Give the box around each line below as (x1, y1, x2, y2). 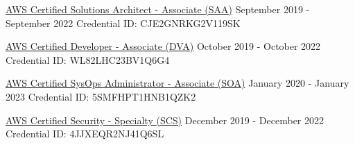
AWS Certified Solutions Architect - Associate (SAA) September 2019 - (6, 2, 310, 16)
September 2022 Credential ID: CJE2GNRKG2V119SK (6, 15, 241, 30)
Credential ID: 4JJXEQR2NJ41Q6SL (6, 126, 164, 141)
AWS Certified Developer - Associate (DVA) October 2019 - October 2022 (6, 39, 321, 53)
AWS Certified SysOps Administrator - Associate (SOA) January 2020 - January (6, 76, 349, 90)
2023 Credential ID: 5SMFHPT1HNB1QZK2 (6, 89, 196, 103)
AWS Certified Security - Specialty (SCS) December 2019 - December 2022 (6, 112, 324, 127)
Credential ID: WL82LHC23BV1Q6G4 (6, 52, 170, 67)
